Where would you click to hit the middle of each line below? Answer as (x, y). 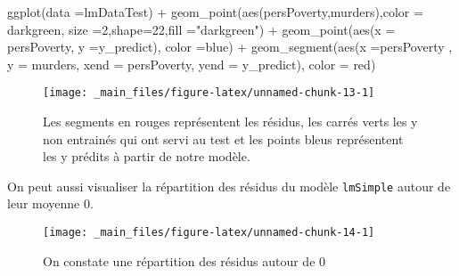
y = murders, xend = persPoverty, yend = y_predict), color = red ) (192, 64)
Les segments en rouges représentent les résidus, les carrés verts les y (230, 122)
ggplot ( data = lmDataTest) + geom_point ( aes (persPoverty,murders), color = (215, 12)
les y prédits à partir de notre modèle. (147, 156)
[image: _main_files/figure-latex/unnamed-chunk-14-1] (209, 233)
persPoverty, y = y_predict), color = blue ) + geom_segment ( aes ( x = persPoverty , (230, 47)
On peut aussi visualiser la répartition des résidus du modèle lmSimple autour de (229, 186)
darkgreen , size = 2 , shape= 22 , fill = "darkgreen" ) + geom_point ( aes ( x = (201, 29)
